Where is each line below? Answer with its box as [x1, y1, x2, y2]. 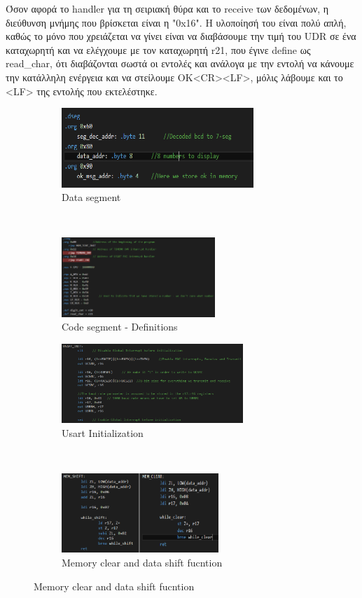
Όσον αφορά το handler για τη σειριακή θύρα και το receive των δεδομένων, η [6, 1, 329, 15]
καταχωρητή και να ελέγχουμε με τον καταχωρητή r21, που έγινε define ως [6, 42, 311, 57]
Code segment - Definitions [62, 319, 178, 334]
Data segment [62, 190, 121, 204]
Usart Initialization [62, 425, 144, 440]
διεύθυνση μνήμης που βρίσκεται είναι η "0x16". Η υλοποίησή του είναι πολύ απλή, [6, 15, 347, 29]
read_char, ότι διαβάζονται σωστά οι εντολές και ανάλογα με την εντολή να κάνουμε [6, 56, 354, 71]
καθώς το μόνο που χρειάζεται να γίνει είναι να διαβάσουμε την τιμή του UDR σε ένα [6, 29, 356, 43]
